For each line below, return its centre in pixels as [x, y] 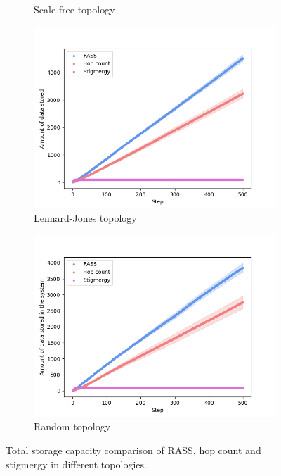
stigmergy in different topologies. [76, 464]
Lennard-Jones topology [85, 218]
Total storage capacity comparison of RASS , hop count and [133, 450]
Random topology [72, 426]
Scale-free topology [74, 9]
